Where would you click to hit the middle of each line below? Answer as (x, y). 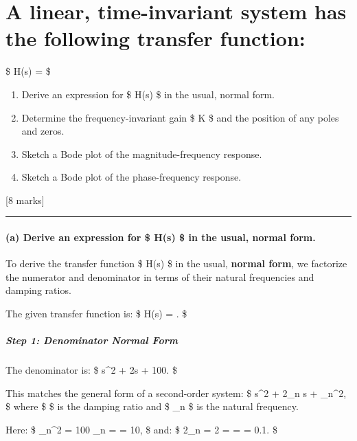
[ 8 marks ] (25, 200)
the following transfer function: (156, 38)
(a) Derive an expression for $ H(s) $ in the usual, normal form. (161, 237)
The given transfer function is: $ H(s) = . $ (96, 314)
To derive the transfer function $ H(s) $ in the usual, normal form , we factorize (176, 263)
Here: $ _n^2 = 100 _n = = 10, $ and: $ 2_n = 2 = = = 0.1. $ (141, 429)
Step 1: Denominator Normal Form (92, 340)
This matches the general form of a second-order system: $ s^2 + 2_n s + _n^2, (176, 393)
